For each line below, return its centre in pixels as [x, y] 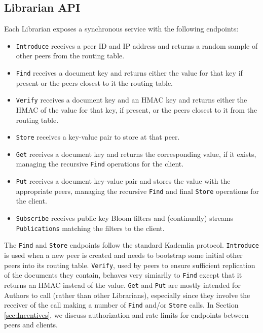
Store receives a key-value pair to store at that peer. [98, 137]
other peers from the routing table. [70, 56]
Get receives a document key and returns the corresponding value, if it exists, [136, 154]
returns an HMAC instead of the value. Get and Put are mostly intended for [122, 285]
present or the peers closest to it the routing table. [95, 82]
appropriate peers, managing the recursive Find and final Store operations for [137, 191]
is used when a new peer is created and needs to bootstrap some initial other [123, 255]
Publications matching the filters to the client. [90, 228]
